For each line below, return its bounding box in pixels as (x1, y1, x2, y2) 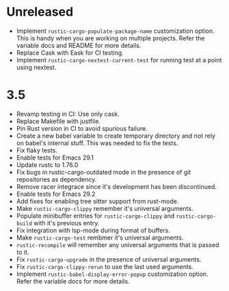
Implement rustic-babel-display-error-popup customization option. (16, 270, 209, 278)
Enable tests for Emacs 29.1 (16, 153, 94, 162)
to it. (16, 248, 29, 256)
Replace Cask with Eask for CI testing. (16, 49, 124, 57)
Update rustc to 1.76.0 (16, 160, 79, 168)
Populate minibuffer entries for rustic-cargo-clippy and (16, 212, 175, 220)
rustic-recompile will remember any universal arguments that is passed (16, 240, 219, 249)
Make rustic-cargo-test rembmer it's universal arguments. (16, 233, 184, 242)
